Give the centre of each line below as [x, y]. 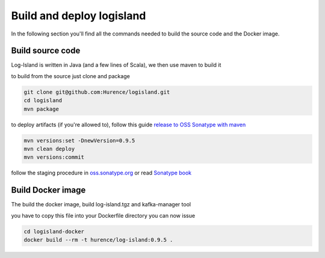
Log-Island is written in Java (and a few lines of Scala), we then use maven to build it [116, 65]
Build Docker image [48, 190]
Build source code [46, 51]
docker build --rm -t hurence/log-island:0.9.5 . [98, 240]
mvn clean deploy [49, 149]
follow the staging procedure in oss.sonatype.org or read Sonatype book [101, 173]
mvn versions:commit [54, 157]
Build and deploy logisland [79, 16]
